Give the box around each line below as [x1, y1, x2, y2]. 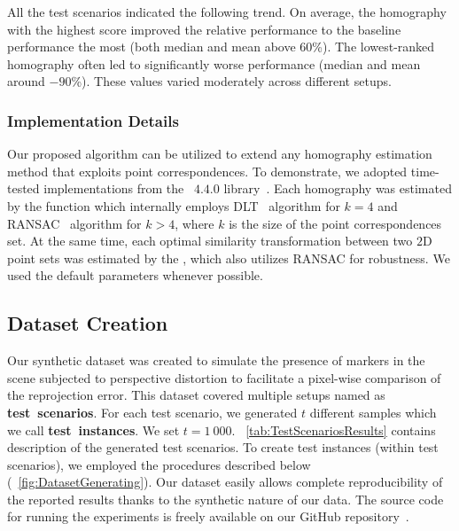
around [7, 72, 45, 90]
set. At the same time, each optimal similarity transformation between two [7, 231, 413, 250]
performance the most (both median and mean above [7, 37, 296, 56]
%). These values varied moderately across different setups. [71, 72, 392, 90]
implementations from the [43, 179, 184, 198]
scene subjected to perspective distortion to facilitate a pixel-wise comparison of [7, 368, 441, 387]
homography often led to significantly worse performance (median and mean [7, 54, 421, 73]
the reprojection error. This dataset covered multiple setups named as [7, 386, 385, 404]
